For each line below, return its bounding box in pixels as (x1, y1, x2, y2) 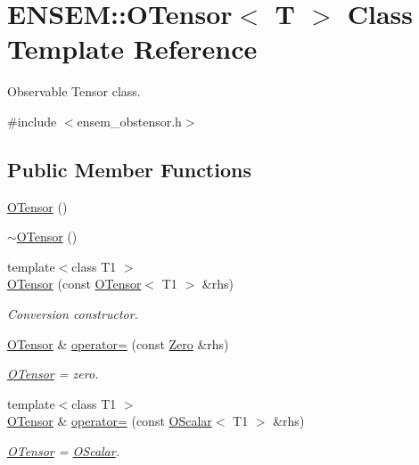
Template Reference (7, 30, 258, 67)
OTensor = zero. (7, 364, 99, 383)
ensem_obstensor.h (77, 111, 182, 130)
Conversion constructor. (7, 305, 138, 323)
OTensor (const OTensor (7, 274, 142, 293)
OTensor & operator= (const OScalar (7, 412, 212, 430)
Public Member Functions (7, 155, 251, 183)
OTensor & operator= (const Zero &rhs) (7, 334, 229, 353)
